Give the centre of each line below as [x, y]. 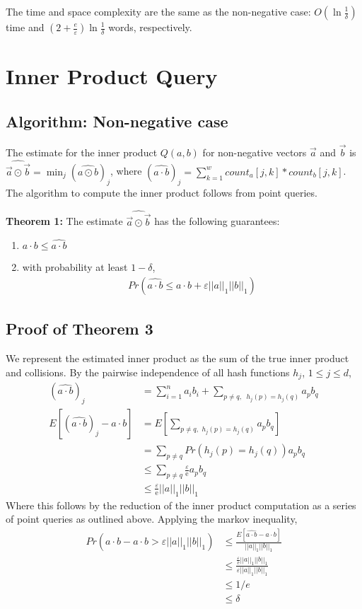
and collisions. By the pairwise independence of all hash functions [148, 372]
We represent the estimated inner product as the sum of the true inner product [177, 358]
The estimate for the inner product [82, 152]
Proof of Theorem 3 [80, 329]
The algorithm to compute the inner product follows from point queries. [162, 192]
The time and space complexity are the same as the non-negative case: [158, 11]
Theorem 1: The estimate [64, 221]
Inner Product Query [112, 76]
